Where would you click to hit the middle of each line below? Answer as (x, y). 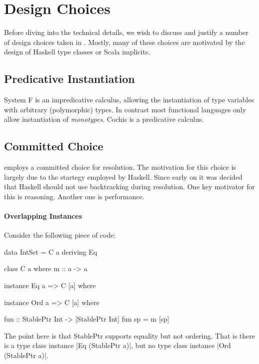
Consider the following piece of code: (60, 235)
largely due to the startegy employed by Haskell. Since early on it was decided (123, 177)
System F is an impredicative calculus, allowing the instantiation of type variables (129, 100)
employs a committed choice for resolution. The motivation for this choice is (120, 167)
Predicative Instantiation (69, 79)
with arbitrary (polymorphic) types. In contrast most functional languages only (125, 109)
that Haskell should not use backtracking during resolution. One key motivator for (129, 186)
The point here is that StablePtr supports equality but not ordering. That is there (130, 335)
